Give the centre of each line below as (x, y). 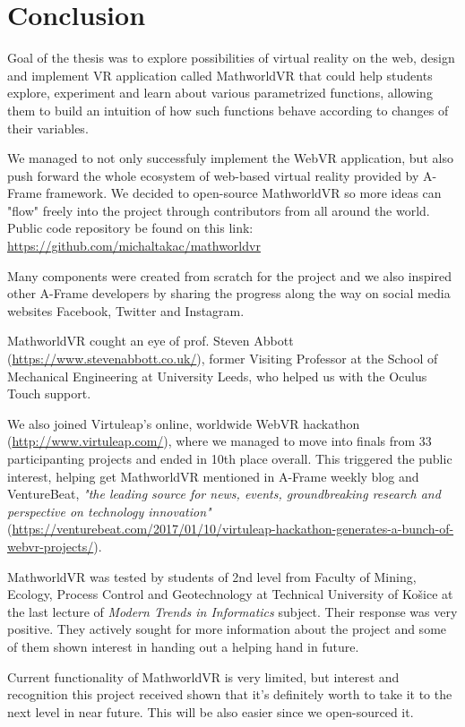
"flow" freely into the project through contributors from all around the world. (219, 210)
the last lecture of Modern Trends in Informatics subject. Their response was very (232, 611)
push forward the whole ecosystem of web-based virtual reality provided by (213, 175)
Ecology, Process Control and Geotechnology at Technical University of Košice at (230, 594)
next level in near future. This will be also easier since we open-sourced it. (211, 711)
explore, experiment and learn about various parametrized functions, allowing (220, 93)
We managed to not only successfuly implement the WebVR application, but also (230, 158)
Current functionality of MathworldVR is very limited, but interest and (203, 676)
